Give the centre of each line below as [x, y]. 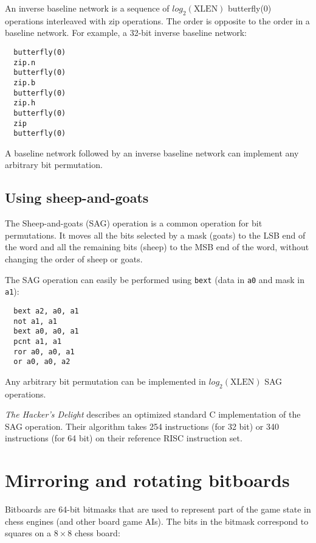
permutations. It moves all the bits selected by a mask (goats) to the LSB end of [155, 235]
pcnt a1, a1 [38, 341]
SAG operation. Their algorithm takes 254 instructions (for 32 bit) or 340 [142, 426]
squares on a [28, 533]
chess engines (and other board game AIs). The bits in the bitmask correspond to [157, 521]
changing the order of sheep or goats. [74, 259]
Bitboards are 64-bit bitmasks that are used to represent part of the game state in [158, 509]
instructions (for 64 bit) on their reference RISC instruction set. [124, 438]
